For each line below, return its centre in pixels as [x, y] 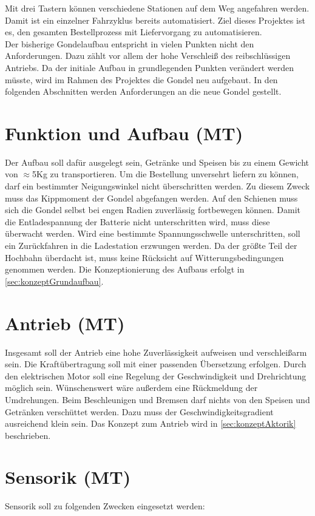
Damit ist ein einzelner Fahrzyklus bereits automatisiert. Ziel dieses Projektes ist [155, 20]
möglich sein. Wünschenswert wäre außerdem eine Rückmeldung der [131, 388]
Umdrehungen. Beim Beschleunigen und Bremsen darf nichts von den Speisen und [157, 399]
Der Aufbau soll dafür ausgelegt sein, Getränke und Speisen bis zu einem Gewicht [157, 162]
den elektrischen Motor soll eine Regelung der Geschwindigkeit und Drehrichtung [156, 375]
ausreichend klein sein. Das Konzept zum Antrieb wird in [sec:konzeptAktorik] [151, 423]
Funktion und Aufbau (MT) [124, 133]
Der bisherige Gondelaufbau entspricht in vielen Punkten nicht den [130, 43]
